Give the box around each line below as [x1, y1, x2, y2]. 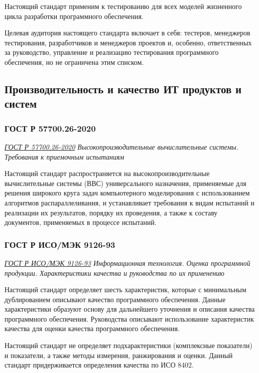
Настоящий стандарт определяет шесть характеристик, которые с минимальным [4, 284, 247, 295]
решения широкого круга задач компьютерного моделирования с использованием [4, 187, 250, 198]
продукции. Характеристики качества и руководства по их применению [4, 267, 225, 278]
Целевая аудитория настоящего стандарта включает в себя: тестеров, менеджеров [4, 27, 251, 38]
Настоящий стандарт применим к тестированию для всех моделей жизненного [4, 1, 242, 11]
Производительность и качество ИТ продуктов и [4, 81, 242, 96]
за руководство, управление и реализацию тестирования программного [4, 47, 219, 57]
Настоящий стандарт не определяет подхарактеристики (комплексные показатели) [4, 340, 253, 351]
